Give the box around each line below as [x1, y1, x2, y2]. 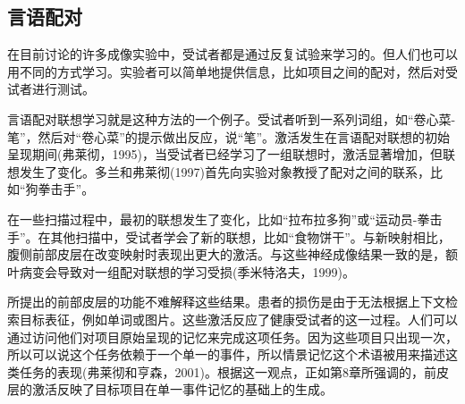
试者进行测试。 [7, 80, 95, 98]
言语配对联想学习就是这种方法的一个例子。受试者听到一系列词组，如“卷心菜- [7, 109, 456, 128]
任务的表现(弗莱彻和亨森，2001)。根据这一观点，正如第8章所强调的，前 [19, 362, 436, 381]
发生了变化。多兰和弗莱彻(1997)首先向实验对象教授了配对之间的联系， [19, 162, 430, 181]
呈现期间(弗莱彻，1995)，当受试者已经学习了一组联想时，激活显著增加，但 [7, 145, 443, 164]
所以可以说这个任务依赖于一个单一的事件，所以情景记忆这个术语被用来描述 [7, 345, 445, 364]
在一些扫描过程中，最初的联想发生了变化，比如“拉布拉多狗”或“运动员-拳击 [7, 209, 443, 228]
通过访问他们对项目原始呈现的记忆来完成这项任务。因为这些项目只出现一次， [7, 327, 458, 346]
